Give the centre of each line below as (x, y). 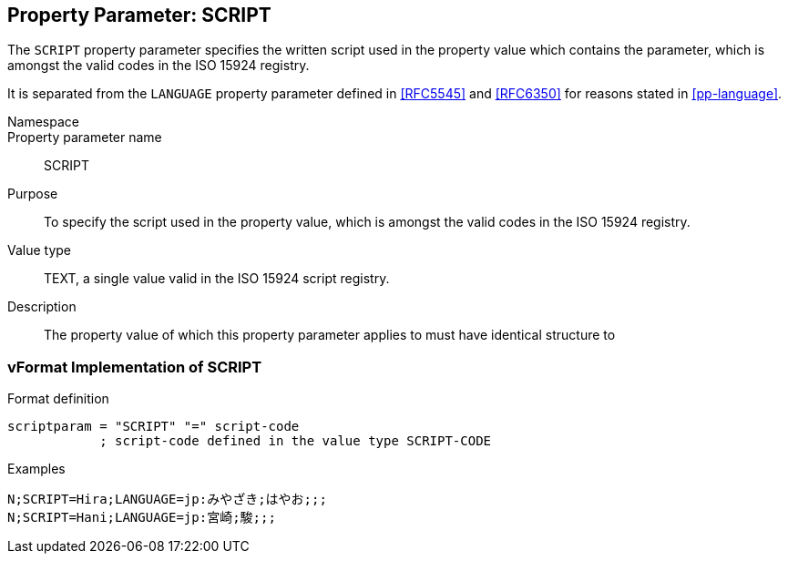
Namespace (43, 122)
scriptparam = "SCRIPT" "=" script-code (154, 427)
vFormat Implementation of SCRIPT (135, 367)
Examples (36, 469)
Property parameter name (85, 138)
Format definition (58, 399)
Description (42, 307)
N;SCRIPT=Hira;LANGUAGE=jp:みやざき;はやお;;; (167, 500)
